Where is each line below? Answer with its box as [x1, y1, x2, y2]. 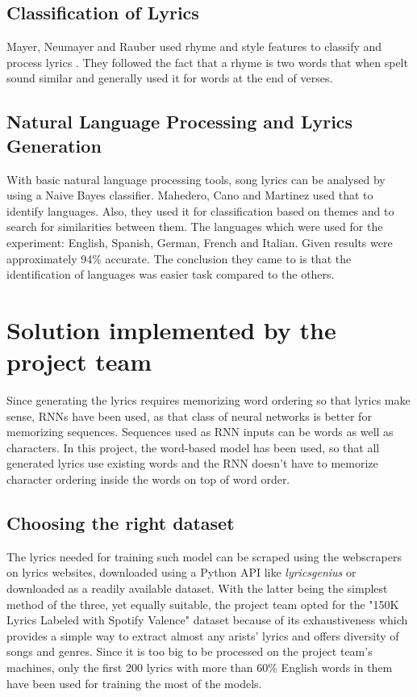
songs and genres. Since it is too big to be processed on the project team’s [6, 643, 373, 660]
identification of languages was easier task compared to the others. [6, 266, 335, 283]
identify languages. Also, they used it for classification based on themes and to [6, 202, 394, 219]
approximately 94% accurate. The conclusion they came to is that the [6, 250, 352, 267]
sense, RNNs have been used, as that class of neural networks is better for [6, 407, 372, 424]
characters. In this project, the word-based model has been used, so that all [6, 439, 380, 456]
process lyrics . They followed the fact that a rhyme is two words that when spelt [6, 53, 408, 70]
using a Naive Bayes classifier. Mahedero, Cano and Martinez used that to [6, 187, 373, 204]
